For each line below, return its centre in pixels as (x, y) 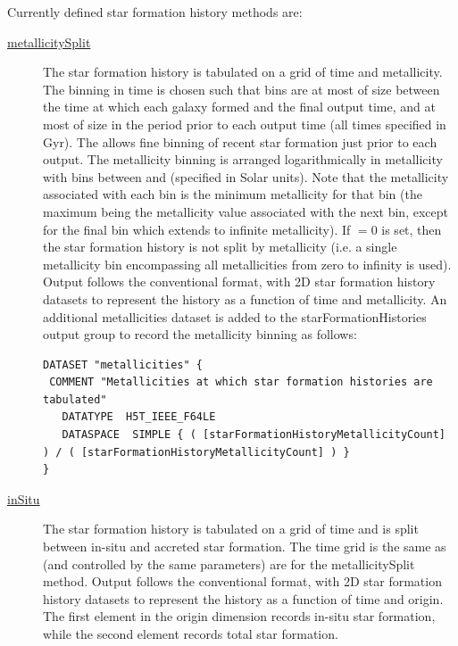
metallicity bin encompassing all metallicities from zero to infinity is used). (247, 264)
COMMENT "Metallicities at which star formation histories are (241, 382)
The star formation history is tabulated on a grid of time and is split (231, 529)
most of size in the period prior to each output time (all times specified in (245, 124)
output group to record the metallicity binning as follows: (200, 334)
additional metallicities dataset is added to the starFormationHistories (235, 316)
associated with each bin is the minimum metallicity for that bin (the (233, 194)
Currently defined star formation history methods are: (155, 12)
